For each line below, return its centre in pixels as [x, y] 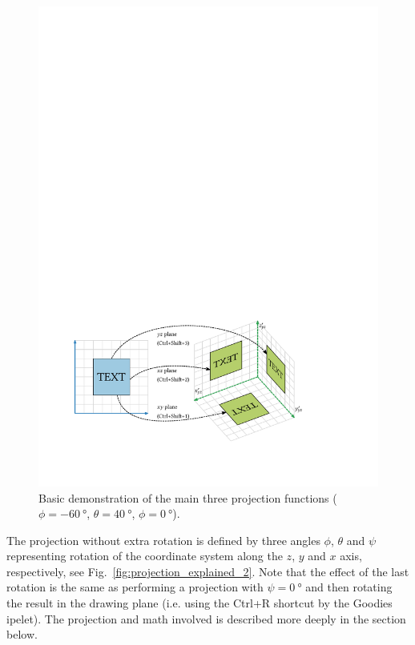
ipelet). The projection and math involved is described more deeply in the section [206, 618]
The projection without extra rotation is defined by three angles [163, 540]
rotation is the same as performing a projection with [135, 587]
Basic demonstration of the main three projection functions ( [188, 497]
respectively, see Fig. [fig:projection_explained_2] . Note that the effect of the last [208, 571]
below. [22, 634]
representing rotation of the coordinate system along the [145, 556]
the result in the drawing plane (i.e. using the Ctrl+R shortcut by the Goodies [199, 603]
